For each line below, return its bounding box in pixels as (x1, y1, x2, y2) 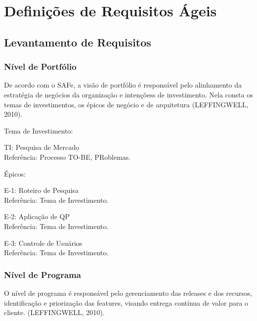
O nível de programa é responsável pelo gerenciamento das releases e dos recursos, (4, 287, 253, 298)
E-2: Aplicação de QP (4, 211, 70, 222)
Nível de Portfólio (4, 60, 77, 73)
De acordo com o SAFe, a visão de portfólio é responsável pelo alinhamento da (4, 80, 242, 90)
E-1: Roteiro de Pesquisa (4, 185, 79, 195)
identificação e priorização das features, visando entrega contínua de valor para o (4, 297, 248, 308)
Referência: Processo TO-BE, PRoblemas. (4, 151, 131, 162)
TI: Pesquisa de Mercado (4, 142, 80, 152)
